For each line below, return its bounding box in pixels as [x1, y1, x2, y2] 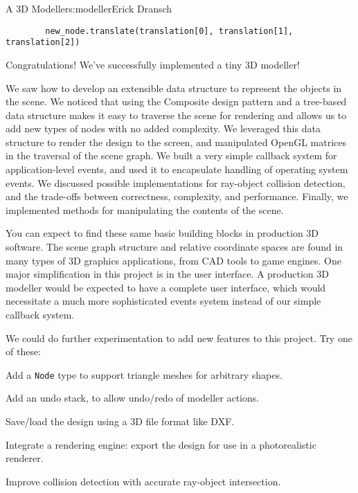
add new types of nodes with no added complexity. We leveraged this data [6, 121, 321, 136]
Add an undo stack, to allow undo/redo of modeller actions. [6, 391, 260, 405]
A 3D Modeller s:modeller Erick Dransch [6, 1, 172, 15]
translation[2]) [6, 37, 80, 48]
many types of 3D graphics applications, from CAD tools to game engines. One [6, 253, 342, 267]
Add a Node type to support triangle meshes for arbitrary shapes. [6, 367, 283, 382]
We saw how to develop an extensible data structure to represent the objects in [6, 80, 342, 95]
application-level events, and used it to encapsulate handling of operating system [6, 162, 348, 177]
